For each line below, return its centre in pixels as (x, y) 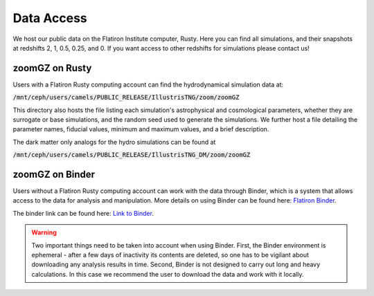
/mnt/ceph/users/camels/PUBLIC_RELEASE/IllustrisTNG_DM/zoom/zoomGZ (132, 155)
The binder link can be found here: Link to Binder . (83, 213)
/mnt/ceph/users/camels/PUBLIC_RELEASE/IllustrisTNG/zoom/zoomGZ (126, 98)
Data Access (50, 18)
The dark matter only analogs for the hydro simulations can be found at (114, 142)
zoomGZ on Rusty (52, 68)
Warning (44, 232)
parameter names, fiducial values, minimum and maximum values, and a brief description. (141, 129)
